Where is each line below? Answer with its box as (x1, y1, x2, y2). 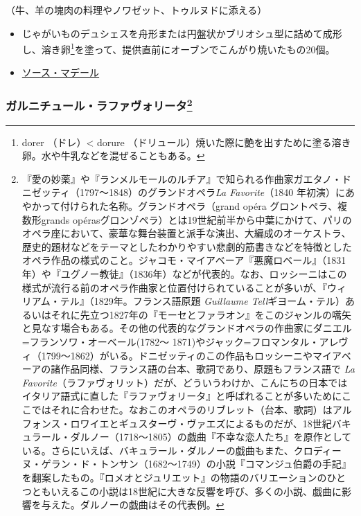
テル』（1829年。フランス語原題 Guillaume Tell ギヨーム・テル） (60, 294, 345, 308)
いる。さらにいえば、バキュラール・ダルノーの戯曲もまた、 (21, 443, 294, 457)
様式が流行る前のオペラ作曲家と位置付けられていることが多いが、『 (21, 280, 328, 294)
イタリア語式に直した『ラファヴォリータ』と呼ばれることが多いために (21, 389, 342, 403)
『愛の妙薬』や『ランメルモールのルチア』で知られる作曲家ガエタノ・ (21, 171, 342, 186)
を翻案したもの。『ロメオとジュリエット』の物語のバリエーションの (21, 470, 327, 484)
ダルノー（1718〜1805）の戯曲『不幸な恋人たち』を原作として (70, 429, 352, 444)
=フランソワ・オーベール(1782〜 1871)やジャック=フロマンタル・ (21, 335, 319, 349)
